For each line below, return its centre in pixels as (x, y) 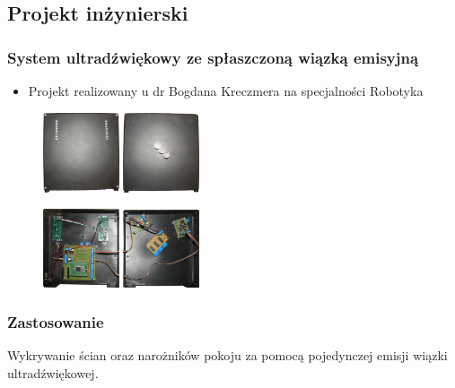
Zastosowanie (56, 322)
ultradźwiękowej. (53, 373)
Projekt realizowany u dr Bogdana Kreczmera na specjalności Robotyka (226, 91)
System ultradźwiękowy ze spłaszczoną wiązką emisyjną (213, 57)
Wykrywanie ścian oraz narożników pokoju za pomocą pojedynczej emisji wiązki (227, 355)
